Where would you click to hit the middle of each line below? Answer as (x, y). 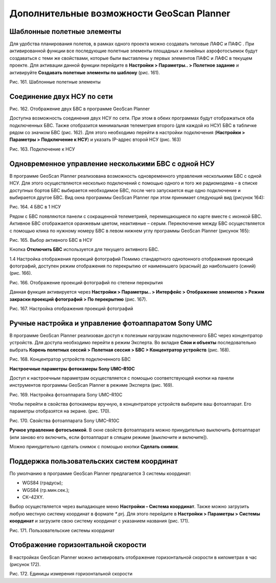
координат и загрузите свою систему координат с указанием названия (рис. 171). (99, 521)
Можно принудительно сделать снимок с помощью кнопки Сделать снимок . (95, 447)
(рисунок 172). (25, 564)
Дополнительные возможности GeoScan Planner (120, 13)
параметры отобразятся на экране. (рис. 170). (60, 411)
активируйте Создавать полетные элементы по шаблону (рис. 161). (85, 72)
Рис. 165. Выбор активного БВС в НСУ (51, 240)
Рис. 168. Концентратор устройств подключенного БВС (70, 359)
